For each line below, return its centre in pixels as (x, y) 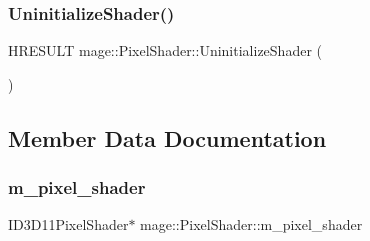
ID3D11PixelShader (68, 224)
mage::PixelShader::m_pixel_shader (251, 224)
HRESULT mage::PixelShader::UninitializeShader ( (165, 50)
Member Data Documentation (167, 137)
